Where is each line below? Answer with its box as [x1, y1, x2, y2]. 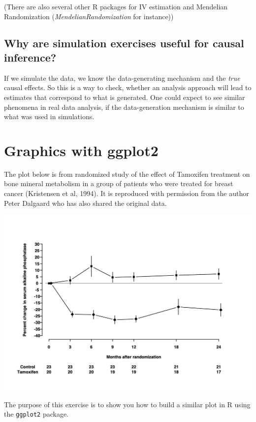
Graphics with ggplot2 [4, 140, 159, 160]
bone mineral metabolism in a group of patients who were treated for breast [4, 178, 233, 189]
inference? [4, 49, 57, 65]
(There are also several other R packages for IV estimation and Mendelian [4, 1, 228, 11]
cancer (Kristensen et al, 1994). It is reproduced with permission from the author [4, 188, 249, 198]
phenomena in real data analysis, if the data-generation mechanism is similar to [4, 101, 244, 112]
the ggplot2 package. [4, 409, 69, 419]
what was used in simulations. [4, 111, 95, 122]
